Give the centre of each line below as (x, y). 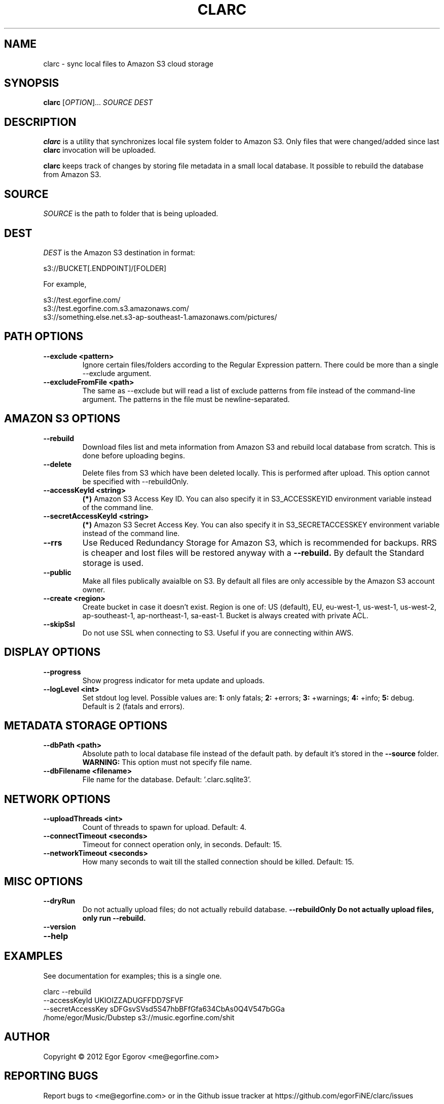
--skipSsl (59, 624)
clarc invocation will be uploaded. (100, 150)
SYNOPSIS (32, 83)
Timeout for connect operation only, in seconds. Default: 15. (182, 845)
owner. (94, 589)
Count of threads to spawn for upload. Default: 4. (164, 827)
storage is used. (113, 563)
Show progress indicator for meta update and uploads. (174, 680)
